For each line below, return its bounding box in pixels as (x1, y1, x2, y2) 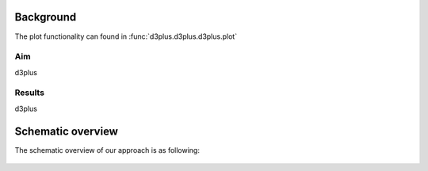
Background (14, 10, 77, 24)
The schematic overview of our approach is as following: (14, 145, 200, 154)
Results (14, 87, 45, 98)
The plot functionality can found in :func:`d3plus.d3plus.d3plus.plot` (14, 32, 238, 41)
